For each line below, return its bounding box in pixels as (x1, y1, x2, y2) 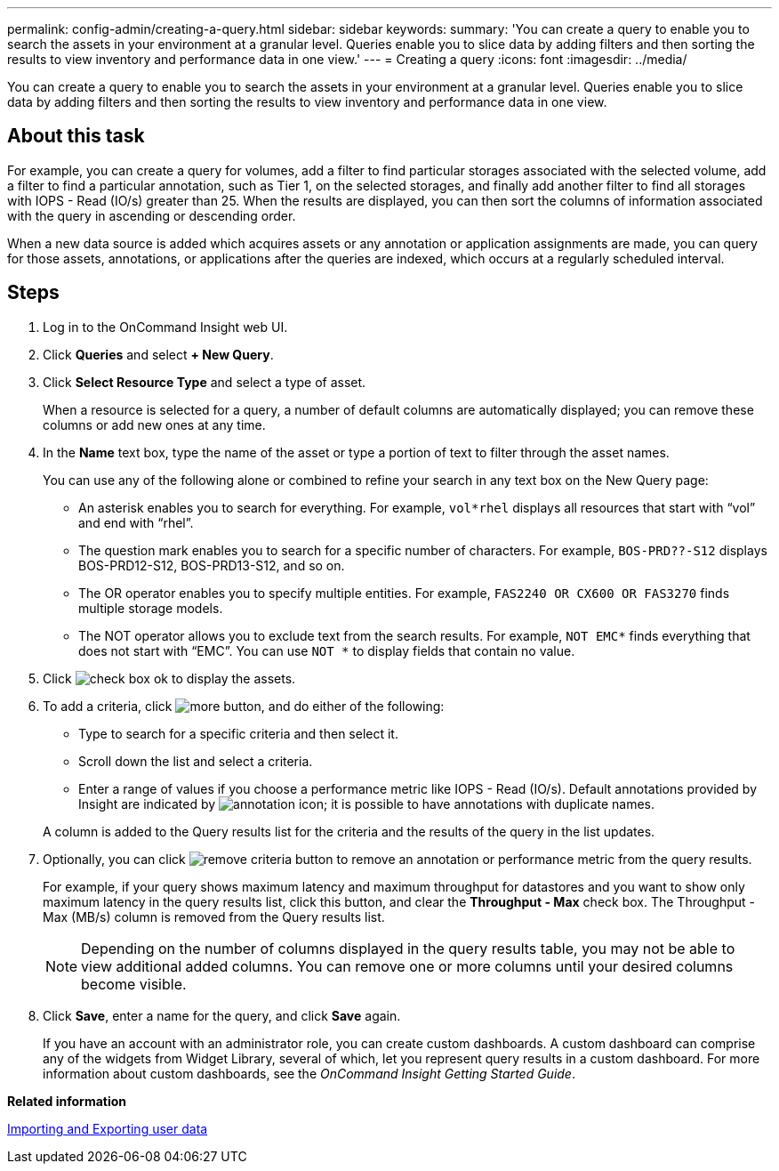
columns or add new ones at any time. (43, 416, 266, 432)
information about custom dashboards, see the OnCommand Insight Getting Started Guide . (43, 1065, 575, 1081)
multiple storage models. (78, 600, 223, 616)
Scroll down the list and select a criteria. (78, 753, 313, 769)
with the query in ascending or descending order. (7, 207, 296, 223)
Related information (7, 1093, 127, 1109)
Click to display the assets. (43, 670, 296, 686)
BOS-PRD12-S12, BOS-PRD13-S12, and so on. (78, 557, 345, 573)
